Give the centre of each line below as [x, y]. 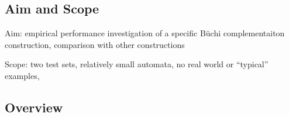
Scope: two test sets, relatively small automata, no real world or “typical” [137, 64]
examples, [22, 75]
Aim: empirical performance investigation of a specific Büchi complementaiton [145, 33]
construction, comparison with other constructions [95, 44]
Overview [34, 107]
